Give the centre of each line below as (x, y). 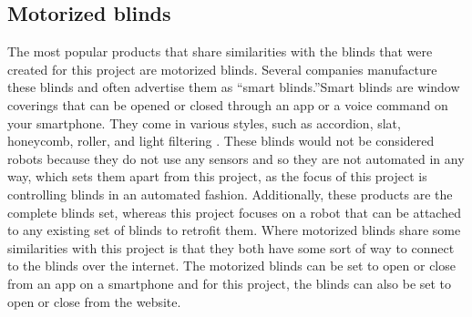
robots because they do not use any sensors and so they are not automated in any (236, 158)
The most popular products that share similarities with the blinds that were (220, 51)
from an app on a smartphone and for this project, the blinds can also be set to (230, 283)
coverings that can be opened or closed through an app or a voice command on (228, 104)
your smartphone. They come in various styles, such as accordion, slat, (204, 123)
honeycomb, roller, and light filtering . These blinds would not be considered (221, 141)
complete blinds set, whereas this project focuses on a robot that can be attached (234, 212)
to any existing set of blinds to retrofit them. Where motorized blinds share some (234, 230)
